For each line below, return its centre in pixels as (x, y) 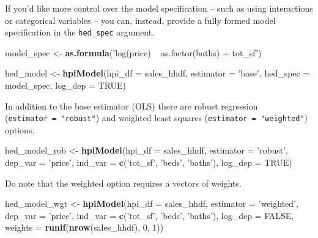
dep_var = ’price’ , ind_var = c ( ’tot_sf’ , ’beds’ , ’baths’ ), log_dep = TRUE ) (149, 162)
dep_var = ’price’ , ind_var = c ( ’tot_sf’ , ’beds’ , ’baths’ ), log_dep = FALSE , (150, 215)
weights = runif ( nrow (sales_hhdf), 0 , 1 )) (84, 227)
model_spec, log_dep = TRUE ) (66, 85)
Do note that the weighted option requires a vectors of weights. (123, 183)
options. (20, 129)
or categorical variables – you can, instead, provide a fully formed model (140, 20)
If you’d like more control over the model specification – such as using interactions (159, 8)
